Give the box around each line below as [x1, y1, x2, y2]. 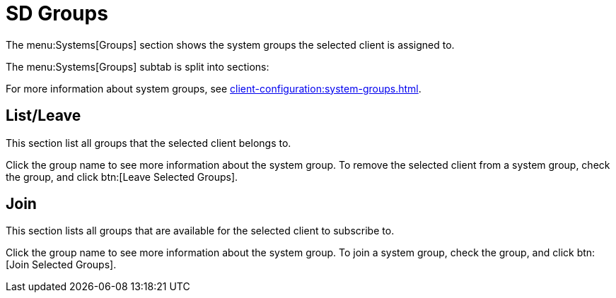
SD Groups [6, 1, 108, 25]
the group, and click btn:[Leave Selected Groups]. [6, 170, 238, 183]
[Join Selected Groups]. [6, 258, 117, 271]
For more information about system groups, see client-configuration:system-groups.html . [6, 82, 422, 95]
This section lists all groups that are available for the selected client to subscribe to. [6, 225, 395, 237]
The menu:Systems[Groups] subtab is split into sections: [6, 60, 269, 73]
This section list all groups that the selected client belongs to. [6, 136, 291, 149]
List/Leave [6, 107, 81, 125]
